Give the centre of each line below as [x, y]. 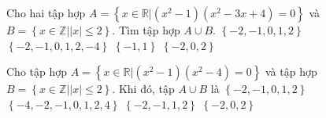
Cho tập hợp [37, 72]
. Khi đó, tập [143, 89]
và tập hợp [291, 72]
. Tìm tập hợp [146, 30]
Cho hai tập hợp [46, 13]
